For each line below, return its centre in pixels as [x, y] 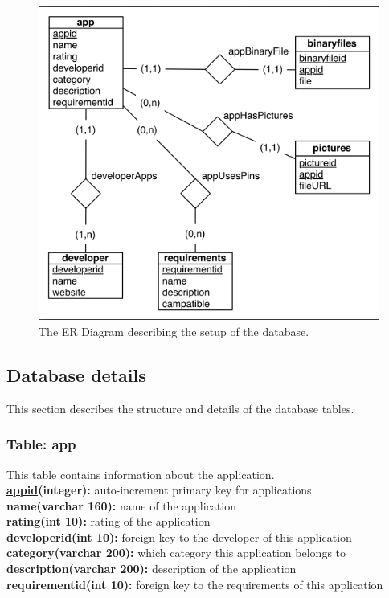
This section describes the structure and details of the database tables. [180, 408]
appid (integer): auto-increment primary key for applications [159, 490]
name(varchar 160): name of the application [121, 505]
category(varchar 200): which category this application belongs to [176, 553]
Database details [76, 374]
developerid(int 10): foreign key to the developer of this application [179, 537]
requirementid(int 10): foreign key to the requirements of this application [195, 584]
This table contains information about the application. [141, 474]
